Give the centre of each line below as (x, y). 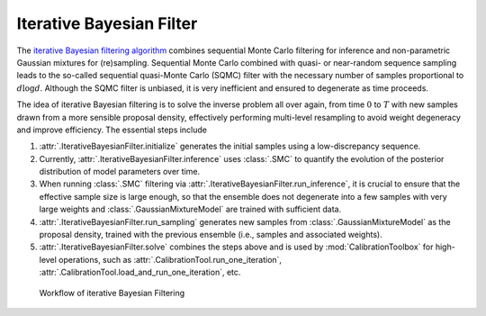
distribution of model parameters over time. (120, 172)
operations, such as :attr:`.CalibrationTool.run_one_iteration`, (171, 259)
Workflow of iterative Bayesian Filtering (112, 293)
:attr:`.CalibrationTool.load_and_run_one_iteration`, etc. (140, 272)
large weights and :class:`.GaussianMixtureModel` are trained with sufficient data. (190, 209)
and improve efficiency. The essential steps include (112, 130)
